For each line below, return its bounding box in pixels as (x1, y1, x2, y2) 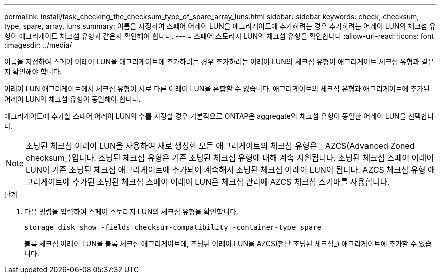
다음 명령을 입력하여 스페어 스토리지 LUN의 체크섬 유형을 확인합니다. (24, 207, 239, 216)
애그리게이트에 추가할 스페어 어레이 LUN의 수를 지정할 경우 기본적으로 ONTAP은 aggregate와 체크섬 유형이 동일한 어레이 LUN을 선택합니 (4, 112, 434, 120)
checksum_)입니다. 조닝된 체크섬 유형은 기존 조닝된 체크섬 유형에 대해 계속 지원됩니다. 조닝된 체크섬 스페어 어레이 (26, 153, 434, 163)
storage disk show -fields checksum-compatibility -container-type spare (24, 223, 322, 231)
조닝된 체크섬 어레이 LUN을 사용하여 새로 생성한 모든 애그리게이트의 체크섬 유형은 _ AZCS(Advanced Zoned (26, 141, 415, 151)
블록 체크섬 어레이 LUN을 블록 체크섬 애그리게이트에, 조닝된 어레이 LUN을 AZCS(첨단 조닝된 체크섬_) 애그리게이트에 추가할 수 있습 (24, 239, 432, 248)
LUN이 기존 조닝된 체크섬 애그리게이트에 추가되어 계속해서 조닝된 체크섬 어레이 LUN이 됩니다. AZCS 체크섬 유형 (26, 165, 426, 175)
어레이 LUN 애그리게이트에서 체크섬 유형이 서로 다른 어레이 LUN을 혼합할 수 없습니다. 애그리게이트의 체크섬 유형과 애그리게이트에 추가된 (4, 84, 430, 93)
